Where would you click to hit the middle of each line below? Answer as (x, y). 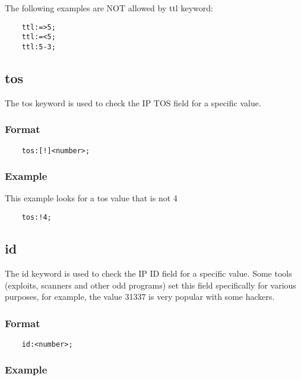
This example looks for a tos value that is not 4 (91, 198)
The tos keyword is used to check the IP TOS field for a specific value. (133, 102)
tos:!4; (37, 218)
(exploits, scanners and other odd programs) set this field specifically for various (150, 285)
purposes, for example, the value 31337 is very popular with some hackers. (140, 297)
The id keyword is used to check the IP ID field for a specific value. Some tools (148, 273)
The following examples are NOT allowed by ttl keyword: (109, 8)
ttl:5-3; (39, 47)
